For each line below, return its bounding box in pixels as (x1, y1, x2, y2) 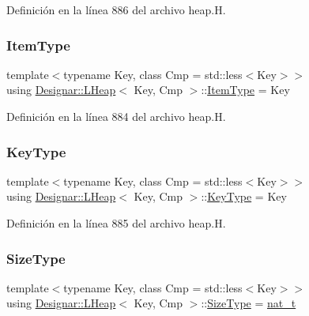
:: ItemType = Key (201, 81, 290, 98)
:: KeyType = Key (201, 188, 287, 205)
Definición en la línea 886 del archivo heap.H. (6, 2, 226, 17)
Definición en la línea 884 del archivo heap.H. (6, 108, 226, 124)
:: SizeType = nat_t (201, 295, 296, 311)
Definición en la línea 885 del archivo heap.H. (6, 215, 226, 231)
